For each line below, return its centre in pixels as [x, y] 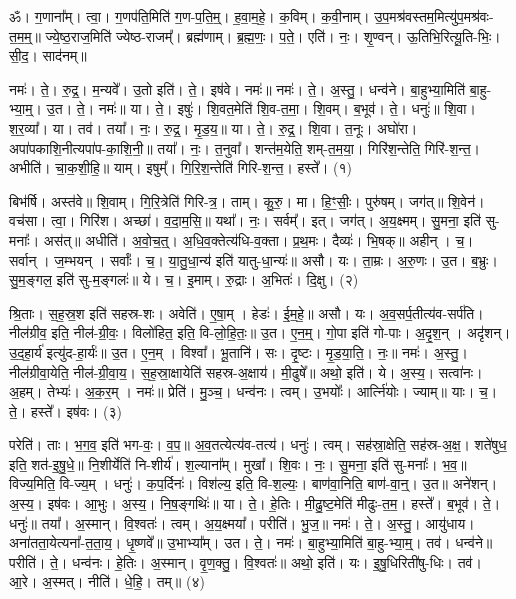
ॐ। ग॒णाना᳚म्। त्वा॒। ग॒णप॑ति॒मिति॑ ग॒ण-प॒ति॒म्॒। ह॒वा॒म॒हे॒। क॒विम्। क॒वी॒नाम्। [189, 16]
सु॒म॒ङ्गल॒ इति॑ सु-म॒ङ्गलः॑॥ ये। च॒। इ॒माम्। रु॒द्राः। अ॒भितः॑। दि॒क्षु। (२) [184, 279]
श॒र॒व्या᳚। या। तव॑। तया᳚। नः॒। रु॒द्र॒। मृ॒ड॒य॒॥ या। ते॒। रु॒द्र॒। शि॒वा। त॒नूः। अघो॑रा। [213, 127]
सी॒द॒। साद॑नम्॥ [48, 55]
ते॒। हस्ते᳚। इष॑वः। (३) [66, 410]
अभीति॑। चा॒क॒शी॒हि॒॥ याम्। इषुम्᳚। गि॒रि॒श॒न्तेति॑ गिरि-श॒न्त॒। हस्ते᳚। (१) [181, 167]
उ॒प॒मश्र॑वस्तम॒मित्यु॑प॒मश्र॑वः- [434, 16]
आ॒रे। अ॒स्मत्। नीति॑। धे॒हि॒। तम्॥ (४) [107, 581]
